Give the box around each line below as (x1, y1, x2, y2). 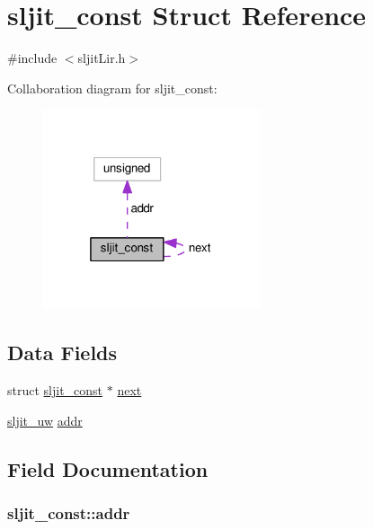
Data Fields (7, 339, 118, 366)
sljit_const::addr (7, 502, 130, 525)
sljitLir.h (77, 48, 126, 67)
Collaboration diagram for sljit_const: (7, 78, 218, 97)
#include (7, 48, 58, 67)
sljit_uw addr (7, 410, 83, 429)
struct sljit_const (7, 381, 103, 400)
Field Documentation (7, 454, 209, 482)
